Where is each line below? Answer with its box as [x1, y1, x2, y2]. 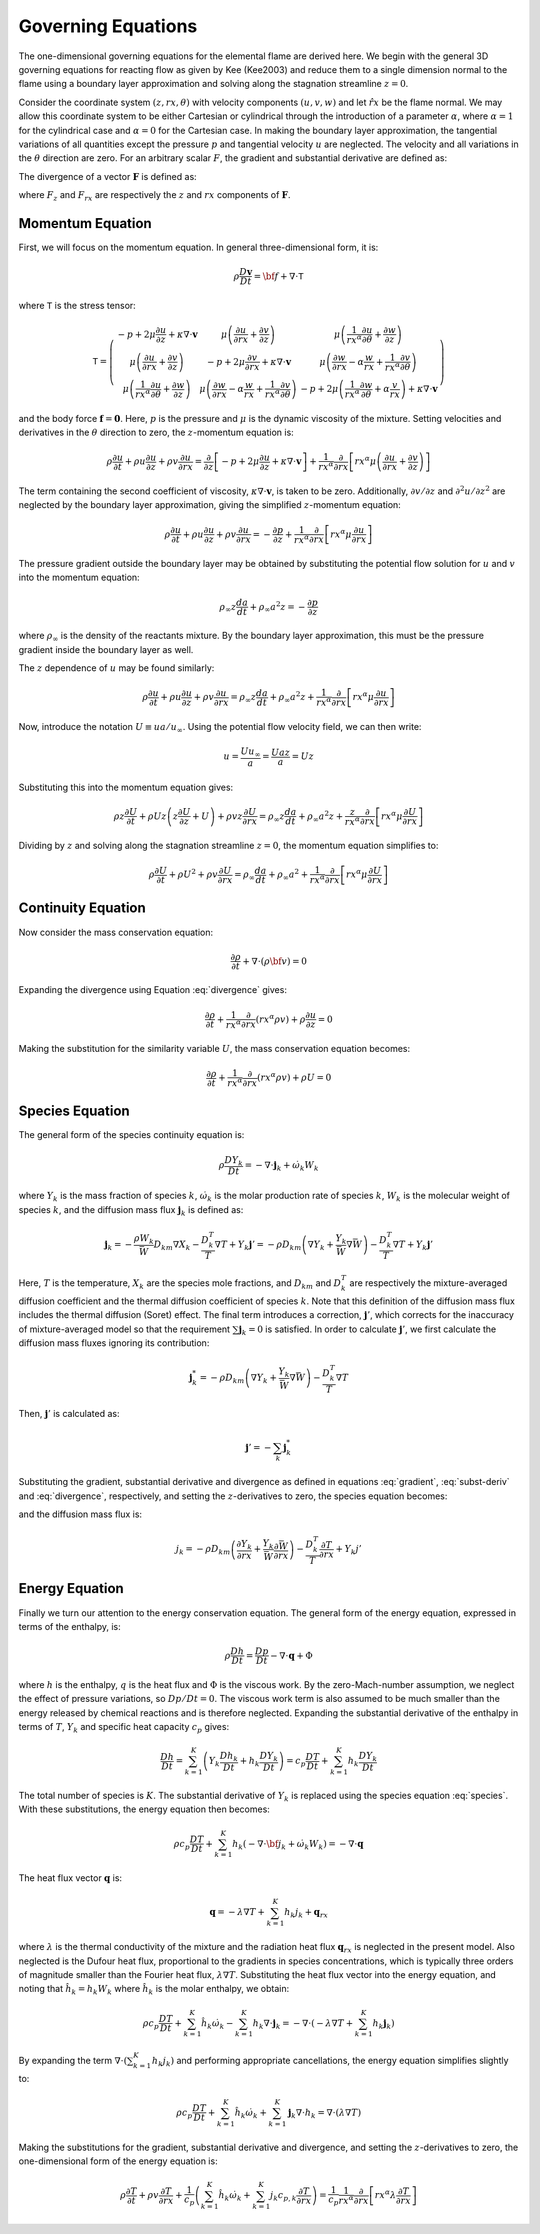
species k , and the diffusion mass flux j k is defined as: [18, 1203, 244, 1218]
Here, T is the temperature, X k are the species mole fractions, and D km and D [18, 1276, 342, 1291]
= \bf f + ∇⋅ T [253, 270, 304, 282]
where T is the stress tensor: [18, 299, 137, 311]
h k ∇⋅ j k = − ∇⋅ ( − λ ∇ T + [252, 2017, 354, 2031]
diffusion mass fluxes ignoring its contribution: [18, 1336, 210, 1349]
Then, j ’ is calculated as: [18, 1407, 120, 1419]
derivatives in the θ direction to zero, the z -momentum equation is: [18, 426, 294, 439]
